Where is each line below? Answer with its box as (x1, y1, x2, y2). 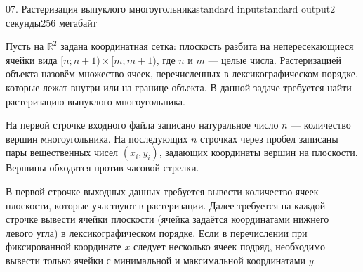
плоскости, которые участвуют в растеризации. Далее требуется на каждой (6, 197, 326, 212)
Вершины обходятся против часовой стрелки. (6, 160, 199, 175)
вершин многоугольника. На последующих (6, 131, 188, 145)
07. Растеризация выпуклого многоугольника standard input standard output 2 (6, 1, 336, 15)
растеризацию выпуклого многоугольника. (6, 93, 185, 108)
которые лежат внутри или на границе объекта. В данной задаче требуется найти (6, 79, 352, 94)
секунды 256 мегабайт (6, 15, 97, 30)
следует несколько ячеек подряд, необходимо (133, 239, 326, 254)
